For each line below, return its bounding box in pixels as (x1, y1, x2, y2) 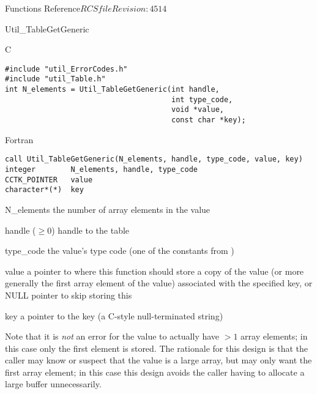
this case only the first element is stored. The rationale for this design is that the (5, 341, 308, 354)
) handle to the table (51, 223, 130, 236)
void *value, (171, 105, 224, 114)
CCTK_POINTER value (5, 175, 93, 184)
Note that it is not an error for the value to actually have (5, 330, 220, 343)
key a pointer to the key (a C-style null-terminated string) (5, 309, 223, 322)
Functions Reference (5, 2, 81, 14)
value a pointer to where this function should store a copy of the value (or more (5, 264, 304, 277)
